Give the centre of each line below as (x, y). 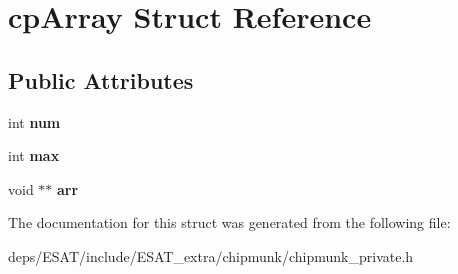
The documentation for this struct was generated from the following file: (229, 222)
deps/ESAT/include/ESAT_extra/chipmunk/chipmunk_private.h (211, 255)
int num (34, 121)
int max (34, 155)
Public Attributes (101, 79)
